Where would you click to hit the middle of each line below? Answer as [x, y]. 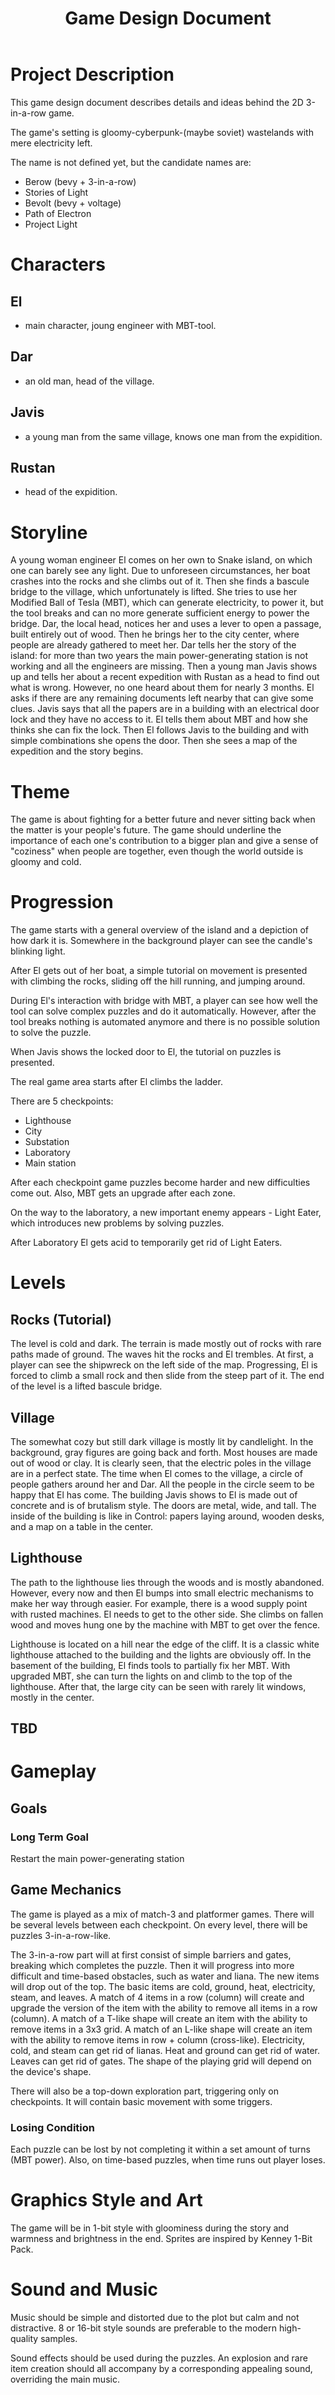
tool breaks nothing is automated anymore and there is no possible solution [165, 1022]
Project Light [51, 224]
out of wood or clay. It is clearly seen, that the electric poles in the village [161, 1463]
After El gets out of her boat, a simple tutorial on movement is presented [159, 971]
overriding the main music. [65, 2379]
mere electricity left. [51, 143]
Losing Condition [52, 2127]
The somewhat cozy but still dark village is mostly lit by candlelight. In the [162, 1441]
